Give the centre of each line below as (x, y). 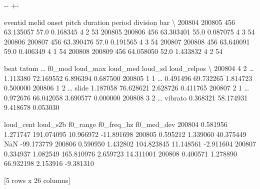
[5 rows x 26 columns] (37, 180)
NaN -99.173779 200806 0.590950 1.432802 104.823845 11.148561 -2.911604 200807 (130, 144)
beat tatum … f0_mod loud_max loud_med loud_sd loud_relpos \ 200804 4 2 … (129, 68)
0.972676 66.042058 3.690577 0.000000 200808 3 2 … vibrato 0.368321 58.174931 (126, 97)
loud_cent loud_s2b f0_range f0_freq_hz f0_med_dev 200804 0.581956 (116, 124)
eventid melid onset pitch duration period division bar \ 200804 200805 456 (119, 22)
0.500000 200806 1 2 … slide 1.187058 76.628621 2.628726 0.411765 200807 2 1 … (127, 88)
